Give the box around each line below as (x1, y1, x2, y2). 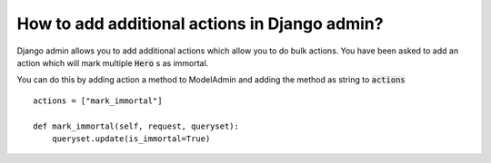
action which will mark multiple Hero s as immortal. (16, 57, 209, 68)
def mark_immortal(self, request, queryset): (33, 120, 240, 131)
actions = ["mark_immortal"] (33, 95, 163, 106)
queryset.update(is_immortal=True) (51, 133, 211, 144)
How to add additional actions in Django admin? (16, 14, 384, 34)
